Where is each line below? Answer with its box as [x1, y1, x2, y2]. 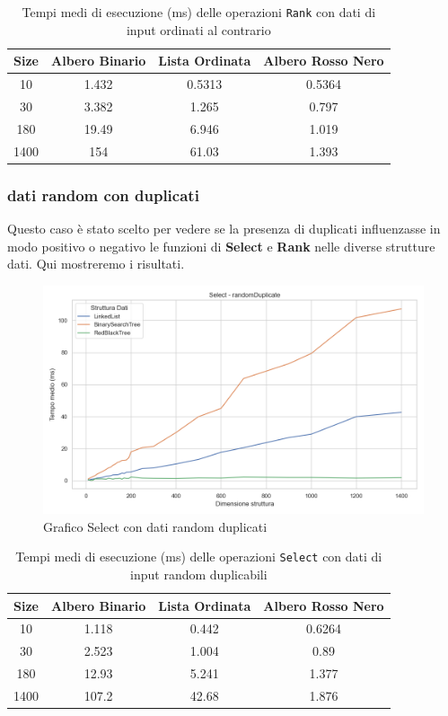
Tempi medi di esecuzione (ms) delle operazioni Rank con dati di [22, 3, 376, 21]
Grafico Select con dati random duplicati [43, 517, 268, 535]
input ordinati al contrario [126, 20, 271, 39]
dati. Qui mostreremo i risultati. [7, 254, 185, 273]
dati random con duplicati [7, 183, 199, 206]
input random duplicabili [130, 564, 268, 583]
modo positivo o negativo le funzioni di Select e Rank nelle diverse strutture [7, 236, 435, 255]
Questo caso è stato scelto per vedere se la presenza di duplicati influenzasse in [7, 218, 441, 237]
